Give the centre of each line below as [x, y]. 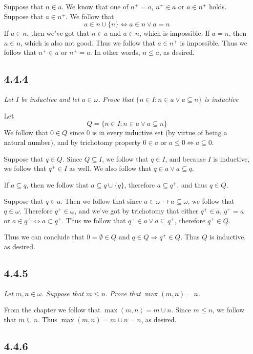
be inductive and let [50, 99]
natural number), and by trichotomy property [72, 142]
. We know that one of [95, 6]
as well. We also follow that [110, 168]
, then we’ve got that [58, 33]
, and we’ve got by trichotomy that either [137, 210]
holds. [218, 6]
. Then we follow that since [101, 201]
